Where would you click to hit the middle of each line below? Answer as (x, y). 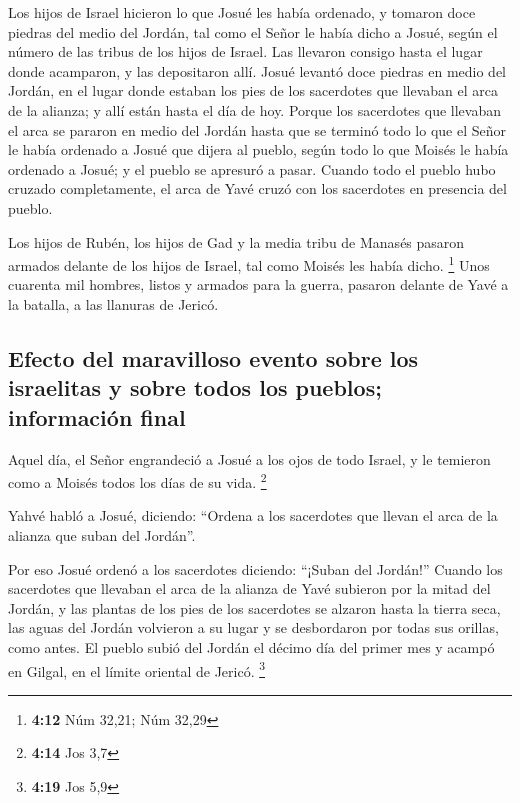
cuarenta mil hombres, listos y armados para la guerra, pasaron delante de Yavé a (258, 284)
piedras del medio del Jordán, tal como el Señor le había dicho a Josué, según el (253, 31)
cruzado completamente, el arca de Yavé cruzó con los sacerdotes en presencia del (257, 188)
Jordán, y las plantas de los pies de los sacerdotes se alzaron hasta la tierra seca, (254, 607)
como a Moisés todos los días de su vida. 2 (137, 480)
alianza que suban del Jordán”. (102, 534)
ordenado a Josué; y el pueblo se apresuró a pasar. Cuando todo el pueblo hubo (252, 168)
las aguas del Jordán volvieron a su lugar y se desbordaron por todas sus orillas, (253, 627)
